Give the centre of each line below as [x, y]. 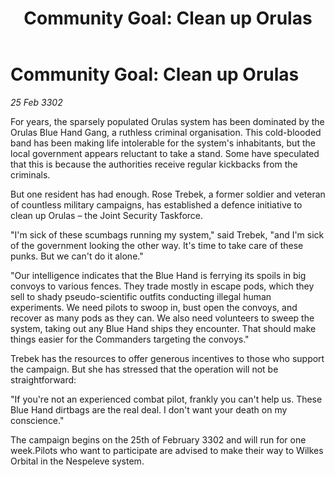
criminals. [30, 174]
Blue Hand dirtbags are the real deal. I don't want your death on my [149, 409]
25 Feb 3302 [36, 102]
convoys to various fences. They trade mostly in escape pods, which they [162, 286]
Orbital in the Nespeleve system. [77, 461]
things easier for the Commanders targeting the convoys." [130, 339]
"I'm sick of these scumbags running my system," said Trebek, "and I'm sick [167, 234]
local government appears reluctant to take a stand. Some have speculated [165, 153]
